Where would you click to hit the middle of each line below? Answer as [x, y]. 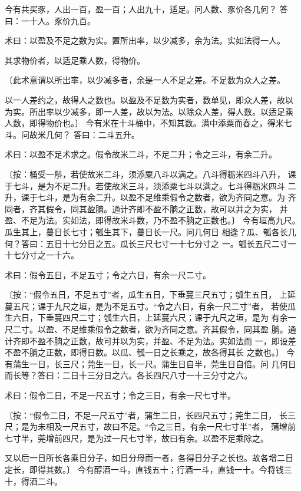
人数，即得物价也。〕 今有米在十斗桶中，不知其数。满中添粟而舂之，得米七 [148, 123]
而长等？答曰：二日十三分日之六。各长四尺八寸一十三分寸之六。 [128, 375]
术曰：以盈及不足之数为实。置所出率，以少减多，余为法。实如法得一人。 [145, 40]
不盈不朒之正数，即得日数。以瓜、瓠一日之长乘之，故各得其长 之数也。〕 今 [150, 352]
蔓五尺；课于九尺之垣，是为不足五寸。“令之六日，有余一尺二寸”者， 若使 [146, 306]
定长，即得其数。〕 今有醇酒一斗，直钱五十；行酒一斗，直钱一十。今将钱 [144, 469]
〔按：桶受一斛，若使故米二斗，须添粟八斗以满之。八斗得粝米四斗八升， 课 [150, 174]
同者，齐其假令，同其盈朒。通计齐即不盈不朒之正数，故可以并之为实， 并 [146, 208]
